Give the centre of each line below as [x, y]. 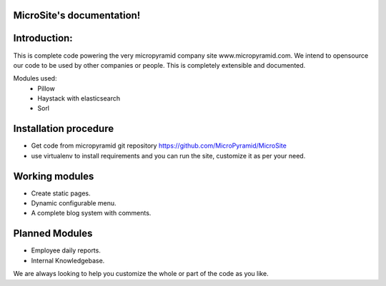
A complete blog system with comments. [91, 213]
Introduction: [43, 38]
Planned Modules [53, 234]
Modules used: [35, 78]
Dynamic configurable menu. [74, 203]
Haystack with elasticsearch [79, 98]
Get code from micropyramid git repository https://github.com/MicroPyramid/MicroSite [159, 145]
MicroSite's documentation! [77, 15]
